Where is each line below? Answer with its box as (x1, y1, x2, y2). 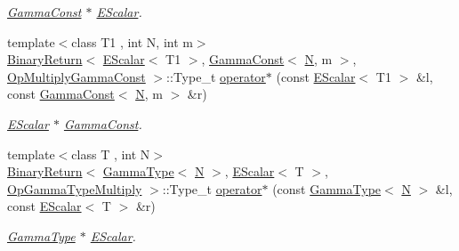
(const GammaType (272, 179, 382, 198)
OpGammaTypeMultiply (7, 179, 142, 198)
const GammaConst (7, 85, 115, 103)
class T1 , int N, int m (71, 32, 193, 51)
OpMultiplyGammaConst (7, 67, 146, 85)
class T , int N (71, 144, 150, 163)
